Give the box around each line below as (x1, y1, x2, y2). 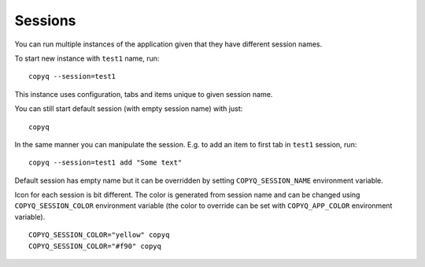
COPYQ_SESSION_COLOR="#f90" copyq (28, 241, 161, 250)
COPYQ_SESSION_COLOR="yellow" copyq (28, 231, 170, 239)
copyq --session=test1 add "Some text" (28, 158, 183, 167)
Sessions (14, 12, 76, 29)
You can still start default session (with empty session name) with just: (14, 104, 243, 113)
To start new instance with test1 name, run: (14, 54, 160, 63)
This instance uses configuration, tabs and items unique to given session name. (14, 89, 273, 98)
